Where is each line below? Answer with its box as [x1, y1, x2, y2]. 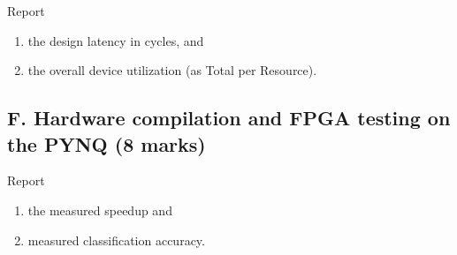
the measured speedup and [27, 200, 172, 219]
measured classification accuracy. [27, 230, 205, 249]
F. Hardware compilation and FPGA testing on [7, 104, 451, 131]
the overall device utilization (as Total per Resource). [27, 61, 317, 79]
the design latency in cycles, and [27, 31, 204, 49]
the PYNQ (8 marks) [7, 130, 206, 157]
